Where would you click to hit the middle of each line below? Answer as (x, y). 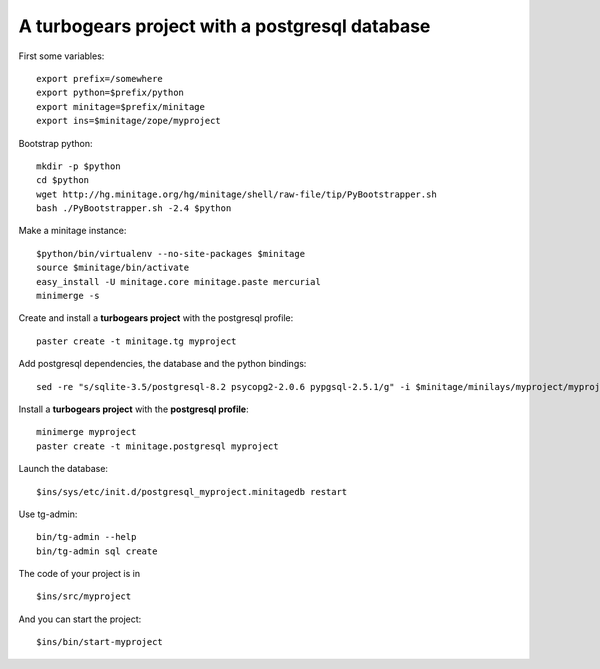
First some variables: (61, 56)
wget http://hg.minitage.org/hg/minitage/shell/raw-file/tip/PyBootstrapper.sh (236, 194)
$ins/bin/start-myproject (100, 642)
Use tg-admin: (48, 514)
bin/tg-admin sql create (97, 551)
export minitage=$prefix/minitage (120, 106)
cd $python (63, 180)
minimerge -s (68, 296)
